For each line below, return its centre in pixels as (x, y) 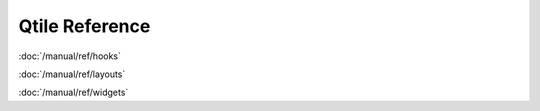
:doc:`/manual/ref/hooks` (70, 56)
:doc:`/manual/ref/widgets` (73, 92)
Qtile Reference (84, 26)
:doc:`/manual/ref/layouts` (72, 74)
